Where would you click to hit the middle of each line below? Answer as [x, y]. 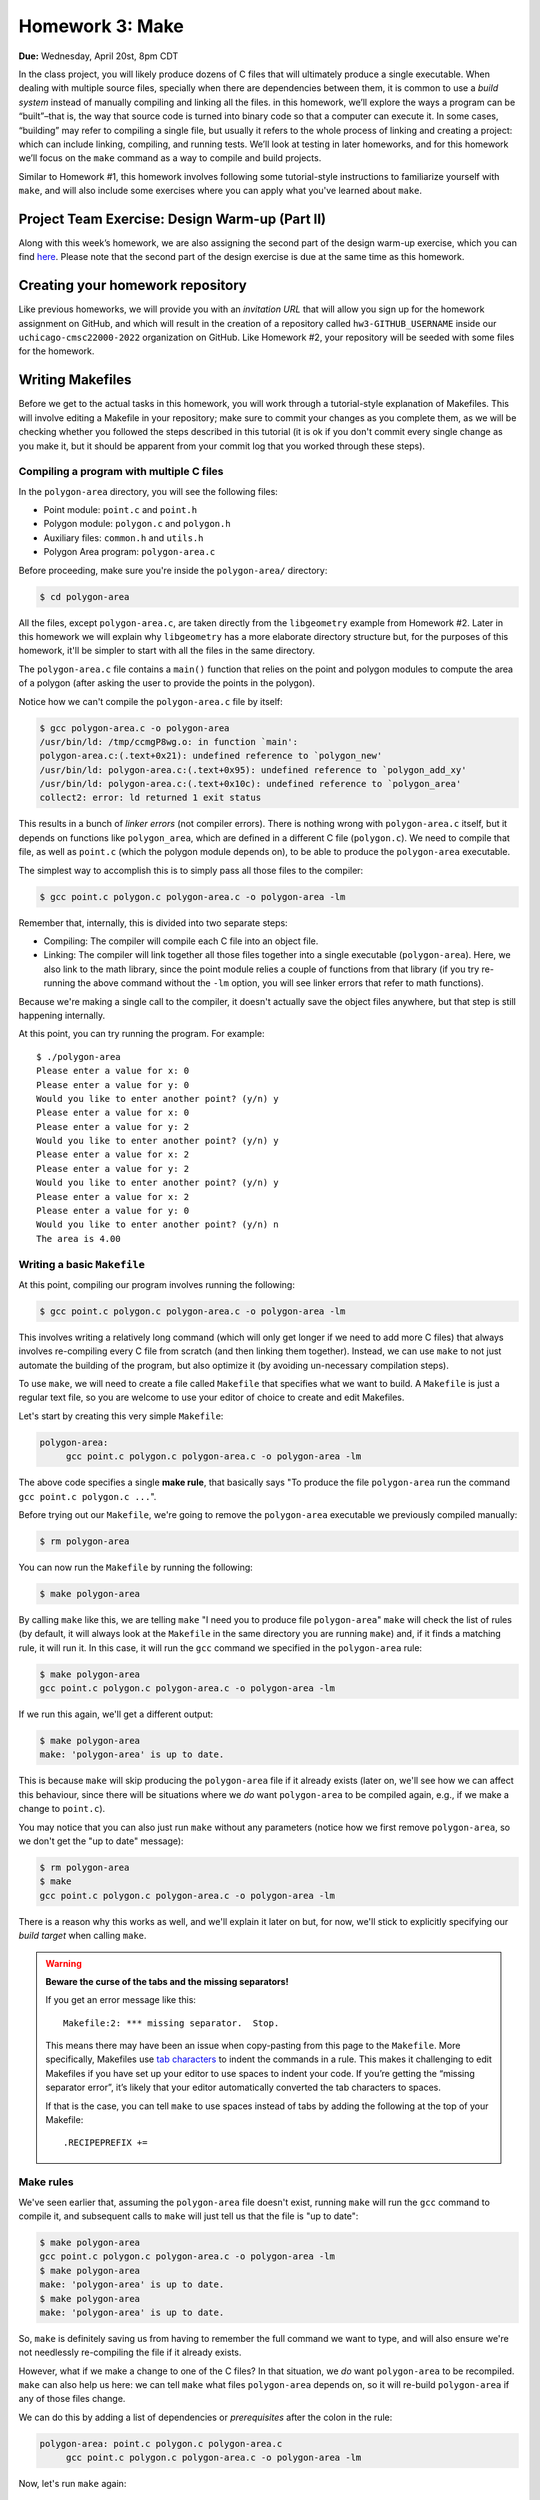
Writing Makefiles [75, 380]
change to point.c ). [62, 1809]
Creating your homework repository [132, 285]
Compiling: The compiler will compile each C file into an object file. [181, 941]
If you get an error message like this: [121, 2000]
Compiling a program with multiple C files [121, 472]
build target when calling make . [82, 1936]
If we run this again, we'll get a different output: [116, 1714]
